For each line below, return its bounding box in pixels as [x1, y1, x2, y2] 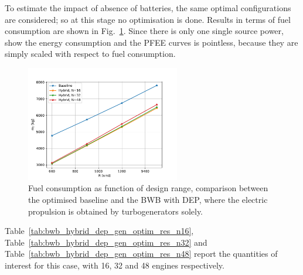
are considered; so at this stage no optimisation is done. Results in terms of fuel [5, 13, 291, 25]
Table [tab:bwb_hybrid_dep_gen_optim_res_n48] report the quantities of [5, 247, 278, 260]
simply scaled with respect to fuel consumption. [5, 47, 176, 60]
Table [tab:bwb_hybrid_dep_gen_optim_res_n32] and [5, 236, 207, 248]
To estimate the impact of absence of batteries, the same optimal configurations [5, 2, 291, 13]
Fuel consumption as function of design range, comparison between [28, 182, 268, 194]
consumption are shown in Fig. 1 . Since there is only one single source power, [5, 25, 284, 37]
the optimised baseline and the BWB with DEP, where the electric [28, 193, 268, 205]
